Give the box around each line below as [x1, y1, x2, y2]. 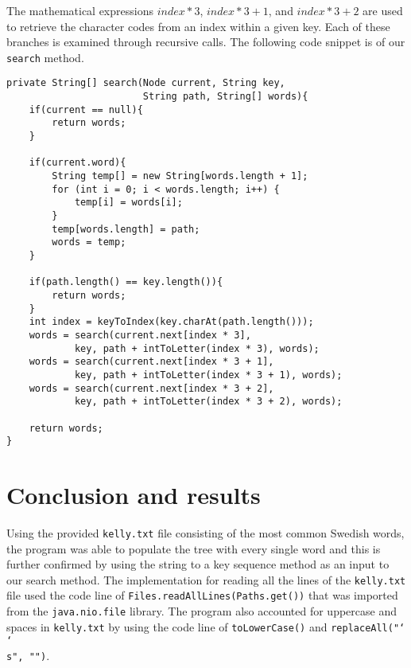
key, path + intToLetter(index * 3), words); [74, 342, 320, 354]
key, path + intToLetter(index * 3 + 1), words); [74, 369, 343, 381]
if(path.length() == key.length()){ [29, 276, 223, 288]
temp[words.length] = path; [52, 223, 200, 235]
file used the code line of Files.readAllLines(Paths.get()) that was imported [6, 587, 398, 604]
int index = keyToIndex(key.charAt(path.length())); [29, 316, 314, 328]
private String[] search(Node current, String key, [6, 77, 285, 89]
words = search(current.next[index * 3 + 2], [29, 382, 274, 394]
